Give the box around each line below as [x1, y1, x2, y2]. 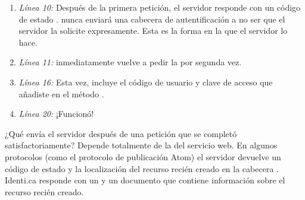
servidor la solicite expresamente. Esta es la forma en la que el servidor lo [18, 24, 288, 37]
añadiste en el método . [18, 87, 104, 100]
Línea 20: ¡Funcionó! [18, 107, 94, 120]
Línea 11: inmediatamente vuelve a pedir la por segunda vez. [18, 56, 242, 68]
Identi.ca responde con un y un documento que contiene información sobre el [5, 174, 285, 186]
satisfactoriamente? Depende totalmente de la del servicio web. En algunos [5, 139, 278, 151]
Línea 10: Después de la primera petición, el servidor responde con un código [18, 1, 301, 13]
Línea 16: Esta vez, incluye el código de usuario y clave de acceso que [18, 75, 273, 88]
